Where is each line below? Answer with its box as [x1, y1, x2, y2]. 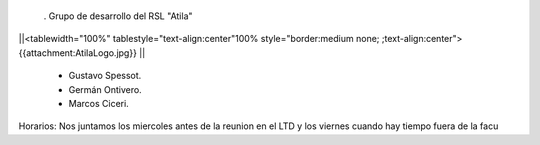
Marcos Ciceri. [68, 97, 129, 109]
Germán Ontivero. [68, 83, 142, 95]
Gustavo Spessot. [68, 70, 142, 82]
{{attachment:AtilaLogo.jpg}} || [18, 46, 146, 59]
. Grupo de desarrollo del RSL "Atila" [43, 10, 194, 22]
